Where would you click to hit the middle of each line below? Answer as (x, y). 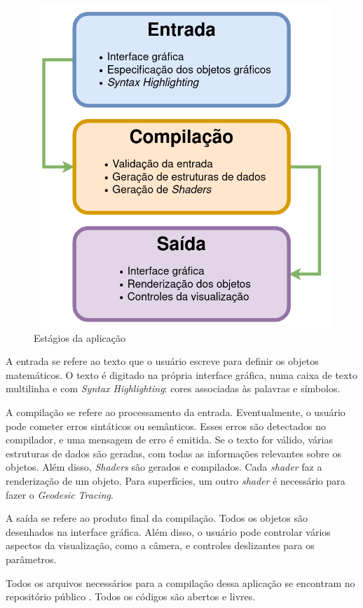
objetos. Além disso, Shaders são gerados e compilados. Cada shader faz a (164, 467)
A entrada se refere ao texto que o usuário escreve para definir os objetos (162, 361)
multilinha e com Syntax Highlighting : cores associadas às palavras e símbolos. (173, 388)
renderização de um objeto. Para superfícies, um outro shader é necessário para (176, 480)
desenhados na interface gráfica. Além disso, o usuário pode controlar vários (168, 531)
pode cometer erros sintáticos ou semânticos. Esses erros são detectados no (166, 426)
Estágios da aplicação (80, 337)
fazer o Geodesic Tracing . (60, 494)
